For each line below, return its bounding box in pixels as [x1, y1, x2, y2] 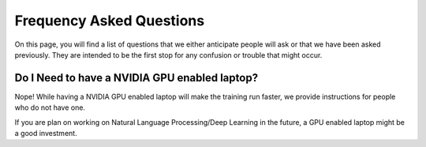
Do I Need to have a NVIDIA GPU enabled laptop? [14, 71, 259, 85]
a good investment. [14, 129, 78, 138]
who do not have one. [14, 103, 86, 112]
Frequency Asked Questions [14, 12, 205, 29]
